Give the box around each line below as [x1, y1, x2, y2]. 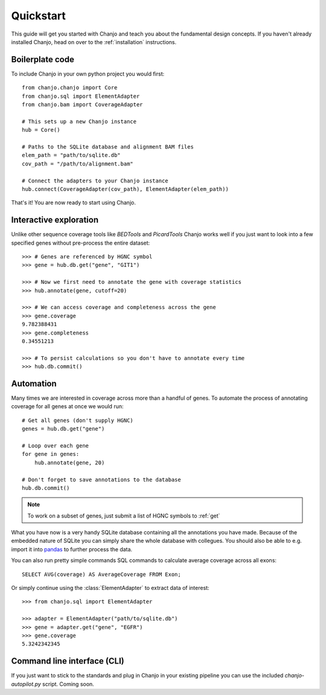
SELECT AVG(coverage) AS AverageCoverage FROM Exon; [22, 571, 181, 578]
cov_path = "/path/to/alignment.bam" [22, 160, 134, 167]
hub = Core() [22, 127, 60, 133]
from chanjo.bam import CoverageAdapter [22, 101, 143, 108]
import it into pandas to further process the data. [11, 545, 133, 552]
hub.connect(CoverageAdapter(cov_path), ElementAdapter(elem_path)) [22, 185, 229, 193]
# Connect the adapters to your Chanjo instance [22, 177, 168, 184]
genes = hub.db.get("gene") [22, 426, 105, 432]
